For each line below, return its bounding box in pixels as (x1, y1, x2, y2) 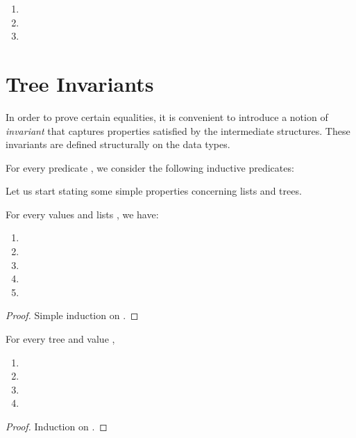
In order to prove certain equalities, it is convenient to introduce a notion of (6, 109, 328, 124)
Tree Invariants (6, 69, 154, 97)
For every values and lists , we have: (6, 206, 159, 221)
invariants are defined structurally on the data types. (6, 137, 230, 152)
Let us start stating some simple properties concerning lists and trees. (6, 184, 302, 198)
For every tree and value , (6, 332, 115, 346)
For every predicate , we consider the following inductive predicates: (6, 160, 294, 175)
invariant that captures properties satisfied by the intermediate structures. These (6, 123, 350, 138)
